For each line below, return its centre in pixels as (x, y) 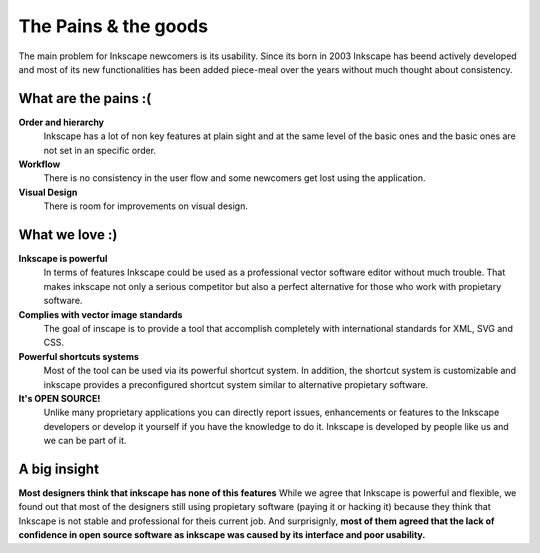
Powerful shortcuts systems (79, 356)
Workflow (39, 164)
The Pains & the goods (113, 26)
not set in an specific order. (100, 150)
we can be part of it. (85, 441)
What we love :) (68, 234)
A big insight (59, 468)
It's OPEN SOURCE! (59, 398)
